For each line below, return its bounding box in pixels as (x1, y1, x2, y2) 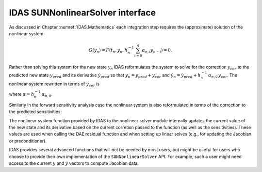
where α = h (9, 91, 34, 97)
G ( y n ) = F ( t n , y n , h (88, 47, 128, 54)
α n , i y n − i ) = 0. (142, 47, 172, 54)
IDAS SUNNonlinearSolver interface (9, 7, 156, 18)
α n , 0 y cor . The (208, 72, 238, 79)
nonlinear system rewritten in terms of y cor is (9, 81, 99, 88)
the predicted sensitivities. (9, 109, 62, 115)
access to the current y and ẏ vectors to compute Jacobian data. (9, 160, 139, 166)
